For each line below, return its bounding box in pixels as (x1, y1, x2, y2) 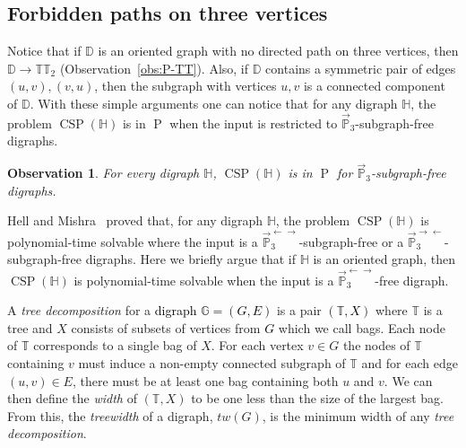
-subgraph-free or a (298, 232, 404, 250)
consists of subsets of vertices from (71, 318, 261, 337)
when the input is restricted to (169, 113, 338, 132)
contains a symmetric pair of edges (265, 58, 456, 77)
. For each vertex (211, 336, 304, 355)
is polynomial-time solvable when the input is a (73, 270, 334, 289)
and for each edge (361, 353, 458, 372)
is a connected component (303, 76, 445, 95)
